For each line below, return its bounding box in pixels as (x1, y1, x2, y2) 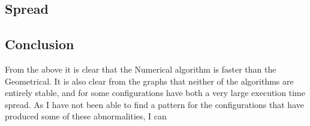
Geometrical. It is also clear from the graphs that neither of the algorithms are (5, 74, 294, 87)
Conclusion (5, 35, 74, 53)
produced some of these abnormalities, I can (5, 110, 167, 122)
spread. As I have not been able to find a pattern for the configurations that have (5, 98, 304, 110)
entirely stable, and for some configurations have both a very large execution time (5, 86, 305, 99)
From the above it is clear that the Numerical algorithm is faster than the (5, 62, 276, 75)
